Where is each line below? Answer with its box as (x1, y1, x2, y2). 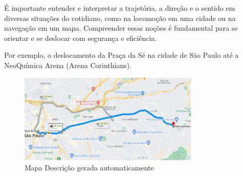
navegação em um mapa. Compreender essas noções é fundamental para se (4, 23, 238, 33)
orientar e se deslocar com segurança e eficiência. (4, 32, 157, 43)
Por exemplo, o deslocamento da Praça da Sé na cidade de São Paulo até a (4, 50, 239, 60)
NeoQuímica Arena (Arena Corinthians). (4, 59, 132, 70)
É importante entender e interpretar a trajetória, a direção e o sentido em (4, 3, 235, 13)
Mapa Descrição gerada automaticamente (25, 162, 154, 172)
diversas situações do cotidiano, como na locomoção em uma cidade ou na (4, 12, 236, 23)
